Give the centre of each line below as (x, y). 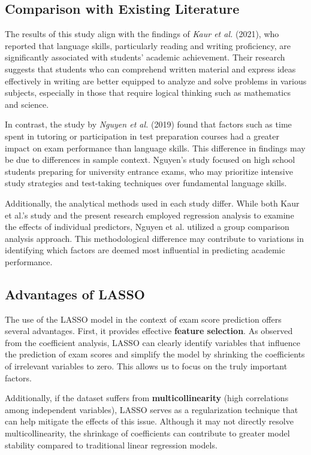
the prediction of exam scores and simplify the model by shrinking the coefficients (155, 354)
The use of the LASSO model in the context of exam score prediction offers (143, 319)
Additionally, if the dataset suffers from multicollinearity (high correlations (147, 398)
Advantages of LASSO (75, 294)
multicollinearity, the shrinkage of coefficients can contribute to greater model (147, 433)
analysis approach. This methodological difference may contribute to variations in (155, 238)
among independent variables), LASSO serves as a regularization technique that (152, 409)
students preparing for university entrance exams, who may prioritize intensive (149, 171)
